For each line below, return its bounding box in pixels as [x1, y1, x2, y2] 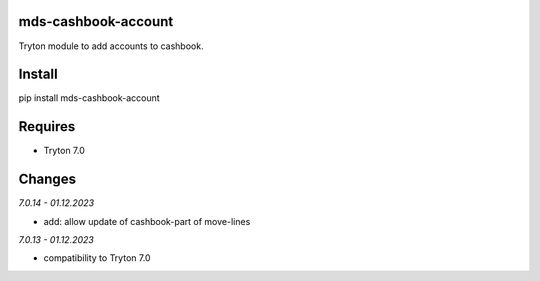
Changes [18, 171, 77, 188]
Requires [18, 118, 76, 135]
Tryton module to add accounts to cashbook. [18, 40, 204, 52]
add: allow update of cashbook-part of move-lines [43, 215, 251, 227]
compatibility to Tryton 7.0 [43, 252, 151, 264]
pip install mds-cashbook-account [18, 92, 160, 104]
